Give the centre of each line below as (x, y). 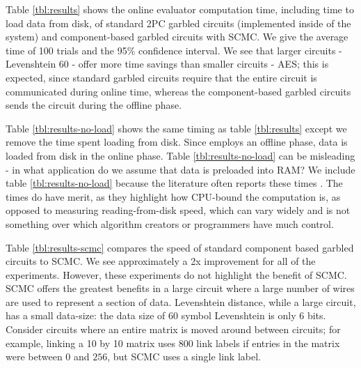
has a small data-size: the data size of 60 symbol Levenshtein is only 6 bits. (166, 315)
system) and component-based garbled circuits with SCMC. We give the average (177, 37)
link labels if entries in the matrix (268, 343)
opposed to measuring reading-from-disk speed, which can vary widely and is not (178, 210)
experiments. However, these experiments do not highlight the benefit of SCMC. (176, 274)
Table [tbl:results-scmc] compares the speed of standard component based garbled (180, 247)
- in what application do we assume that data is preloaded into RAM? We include (180, 169)
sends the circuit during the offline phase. (94, 105)
